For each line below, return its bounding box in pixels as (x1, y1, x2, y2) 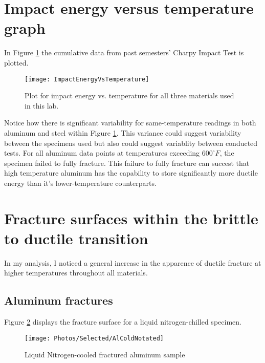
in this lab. (25, 100, 59, 111)
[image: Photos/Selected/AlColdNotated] (25, 334, 164, 342)
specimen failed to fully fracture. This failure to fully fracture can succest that (4, 157, 250, 168)
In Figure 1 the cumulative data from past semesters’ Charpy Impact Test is (4, 47, 244, 58)
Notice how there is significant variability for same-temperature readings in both (4, 117, 256, 128)
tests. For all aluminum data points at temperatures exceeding (4, 147, 200, 158)
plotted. (4, 57, 29, 68)
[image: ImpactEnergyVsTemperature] (25, 75, 149, 83)
